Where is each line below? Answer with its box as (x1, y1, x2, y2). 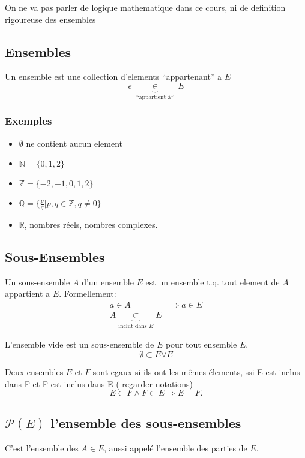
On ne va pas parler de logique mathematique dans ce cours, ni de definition (5, 1, 286, 13)
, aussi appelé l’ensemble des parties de (104, 441, 247, 454)
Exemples (5, 113, 52, 128)
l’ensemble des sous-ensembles (50, 413, 241, 432)
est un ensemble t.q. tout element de (145, 275, 280, 288)
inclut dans (118, 323, 147, 329)
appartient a (5, 287, 50, 300)
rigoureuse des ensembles (5, 13, 96, 25)
